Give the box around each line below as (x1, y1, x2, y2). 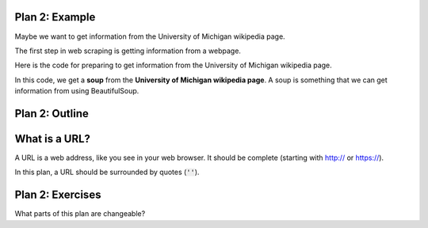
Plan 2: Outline (14, 107, 89, 120)
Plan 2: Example (14, 10, 96, 24)
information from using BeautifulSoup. (14, 86, 139, 96)
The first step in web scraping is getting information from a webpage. (14, 46, 242, 55)
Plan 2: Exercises (14, 188, 101, 202)
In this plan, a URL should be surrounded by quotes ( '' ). (14, 167, 200, 177)
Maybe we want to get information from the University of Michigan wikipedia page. (14, 32, 285, 41)
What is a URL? (14, 131, 91, 146)
